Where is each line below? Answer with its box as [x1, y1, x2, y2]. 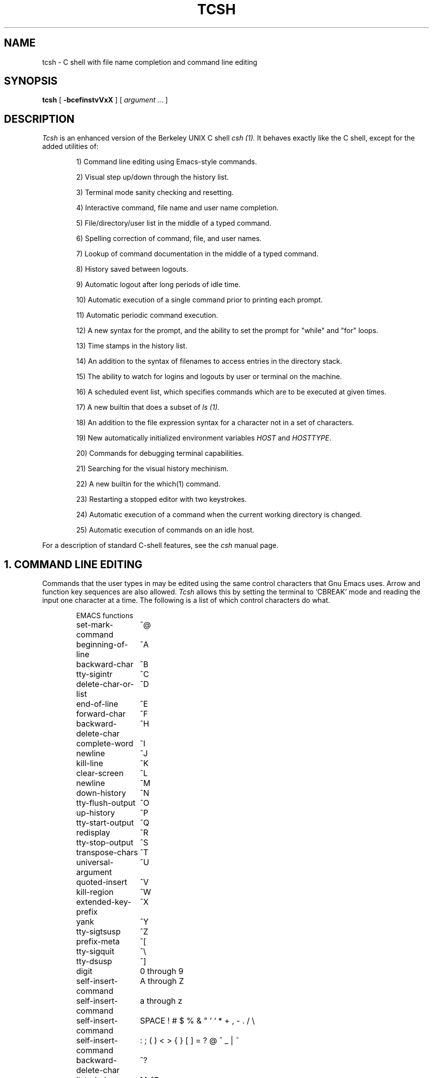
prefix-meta [76, 936, 120, 947]
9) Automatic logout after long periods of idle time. [76, 280, 241, 289]
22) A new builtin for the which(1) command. [76, 480, 220, 489]
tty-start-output [76, 818, 134, 828]
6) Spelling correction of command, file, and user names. [76, 234, 262, 243]
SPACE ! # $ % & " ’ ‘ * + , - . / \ [140, 1016, 255, 1026]
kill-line [76, 758, 103, 769]
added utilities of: [42, 142, 99, 151]
